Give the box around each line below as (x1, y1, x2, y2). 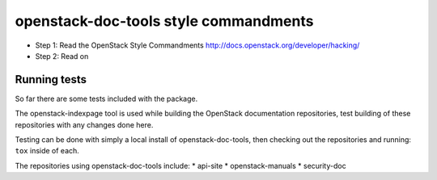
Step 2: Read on (35, 51, 89, 61)
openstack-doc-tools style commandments (15, 12, 314, 30)
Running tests (15, 73, 87, 86)
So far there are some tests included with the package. (15, 94, 198, 103)
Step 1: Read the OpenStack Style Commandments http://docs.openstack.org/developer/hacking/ (35, 40, 360, 50)
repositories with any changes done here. (15, 119, 154, 129)
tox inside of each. (15, 146, 80, 156)
